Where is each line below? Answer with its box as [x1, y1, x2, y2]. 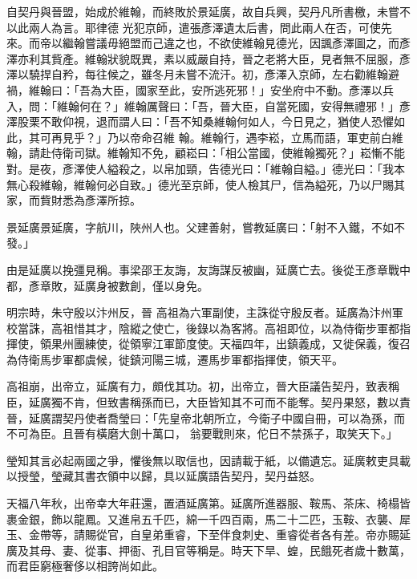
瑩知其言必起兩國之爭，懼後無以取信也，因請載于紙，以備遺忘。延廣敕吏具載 [6, 451, 411, 468]
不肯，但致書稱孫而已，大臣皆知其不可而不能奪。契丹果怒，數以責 [62, 394, 411, 411]
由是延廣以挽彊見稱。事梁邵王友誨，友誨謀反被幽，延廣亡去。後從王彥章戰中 [6, 261, 411, 277]
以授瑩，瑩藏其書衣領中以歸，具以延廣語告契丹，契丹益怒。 [6, 468, 321, 484]
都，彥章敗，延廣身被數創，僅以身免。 [6, 277, 208, 294]
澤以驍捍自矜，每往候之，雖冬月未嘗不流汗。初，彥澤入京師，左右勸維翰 [6, 66, 388, 83]
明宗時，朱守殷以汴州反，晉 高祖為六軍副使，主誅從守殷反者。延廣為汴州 [6, 304, 392, 321]
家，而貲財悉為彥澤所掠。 [6, 192, 141, 209]
